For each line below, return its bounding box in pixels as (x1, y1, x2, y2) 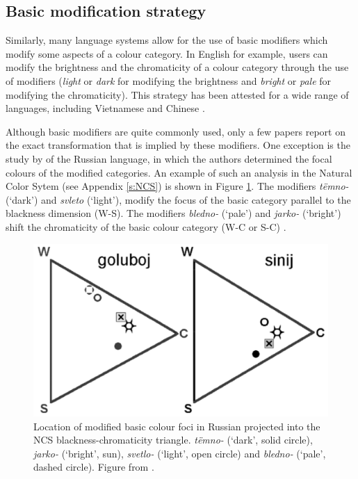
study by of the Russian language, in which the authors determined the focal (6, 151, 332, 165)
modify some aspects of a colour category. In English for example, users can (6, 46, 328, 60)
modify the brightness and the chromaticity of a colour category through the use (6, 60, 349, 74)
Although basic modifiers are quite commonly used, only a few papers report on (6, 124, 345, 138)
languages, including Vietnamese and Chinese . (6, 101, 205, 115)
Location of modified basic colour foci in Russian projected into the (33, 419, 320, 433)
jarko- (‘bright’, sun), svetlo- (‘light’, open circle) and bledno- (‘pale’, (33, 446, 326, 460)
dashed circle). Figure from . (33, 460, 154, 474)
